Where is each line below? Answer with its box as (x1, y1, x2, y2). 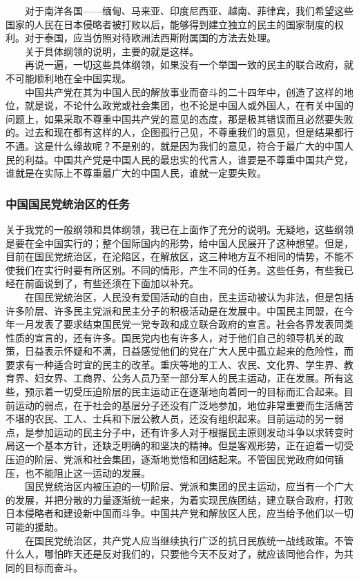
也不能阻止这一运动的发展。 (24, 465, 151, 480)
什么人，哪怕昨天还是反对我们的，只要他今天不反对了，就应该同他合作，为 (6, 547, 344, 561)
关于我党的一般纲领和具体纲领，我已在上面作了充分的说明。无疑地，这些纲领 (6, 222, 353, 236)
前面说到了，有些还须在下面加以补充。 (24, 276, 199, 291)
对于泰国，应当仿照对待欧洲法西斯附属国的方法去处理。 (24, 30, 276, 45)
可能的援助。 (6, 520, 64, 533)
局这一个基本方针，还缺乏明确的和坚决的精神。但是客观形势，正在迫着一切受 (6, 438, 353, 453)
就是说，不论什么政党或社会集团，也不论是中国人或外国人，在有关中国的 (24, 98, 353, 112)
